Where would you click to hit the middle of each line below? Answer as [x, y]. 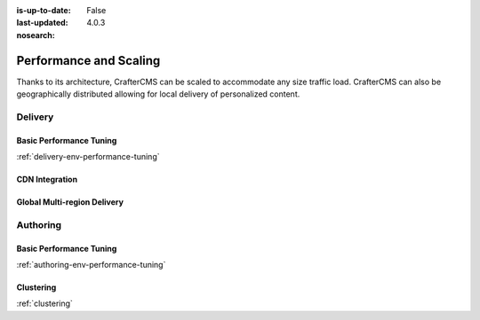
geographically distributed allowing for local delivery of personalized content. [158, 94]
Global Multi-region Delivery [70, 202]
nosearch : [36, 35]
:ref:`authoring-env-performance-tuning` [91, 264]
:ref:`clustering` [44, 304]
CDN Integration [47, 180]
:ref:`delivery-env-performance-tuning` [88, 157]
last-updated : [42, 23]
